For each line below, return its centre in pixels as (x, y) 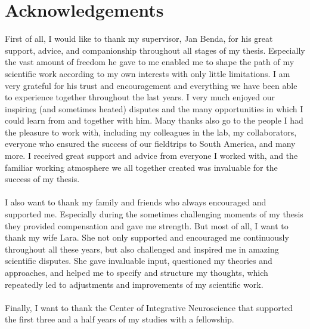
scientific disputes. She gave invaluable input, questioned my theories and (139, 261)
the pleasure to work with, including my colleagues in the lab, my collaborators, (151, 132)
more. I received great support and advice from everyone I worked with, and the (151, 156)
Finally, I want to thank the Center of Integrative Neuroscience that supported (149, 307)
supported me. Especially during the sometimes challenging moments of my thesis (154, 214)
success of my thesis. (42, 179)
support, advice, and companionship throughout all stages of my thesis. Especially (155, 50)
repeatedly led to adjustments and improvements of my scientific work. (134, 284)
